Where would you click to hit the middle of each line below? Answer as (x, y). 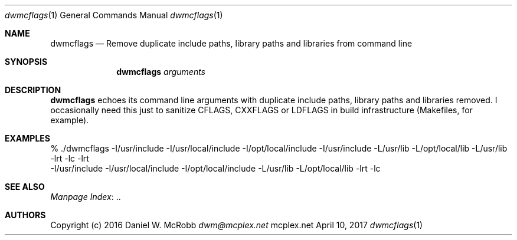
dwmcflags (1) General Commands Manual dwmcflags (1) (114, 15)
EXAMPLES (27, 138)
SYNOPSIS (26, 62)
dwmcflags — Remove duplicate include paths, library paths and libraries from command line (231, 43)
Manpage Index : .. (86, 197)
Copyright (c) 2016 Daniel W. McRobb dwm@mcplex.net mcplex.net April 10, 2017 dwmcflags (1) (237, 225)
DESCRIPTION (33, 90)
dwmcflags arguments (161, 72)
